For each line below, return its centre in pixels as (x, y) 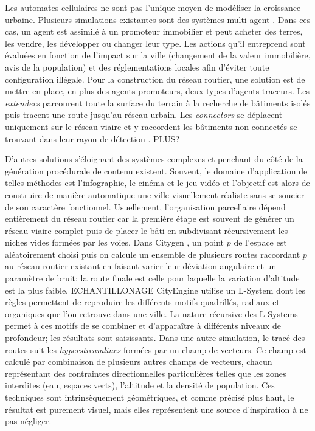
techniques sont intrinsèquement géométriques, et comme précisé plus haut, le (150, 397)
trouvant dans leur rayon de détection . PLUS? (92, 138)
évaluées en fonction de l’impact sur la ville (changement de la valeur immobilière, (158, 55)
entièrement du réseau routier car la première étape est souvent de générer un (150, 219)
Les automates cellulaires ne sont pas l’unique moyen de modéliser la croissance (153, 7)
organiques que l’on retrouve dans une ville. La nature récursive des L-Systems (151, 313)
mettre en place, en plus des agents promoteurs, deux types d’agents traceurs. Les (157, 91)
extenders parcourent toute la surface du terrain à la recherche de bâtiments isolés (158, 102)
